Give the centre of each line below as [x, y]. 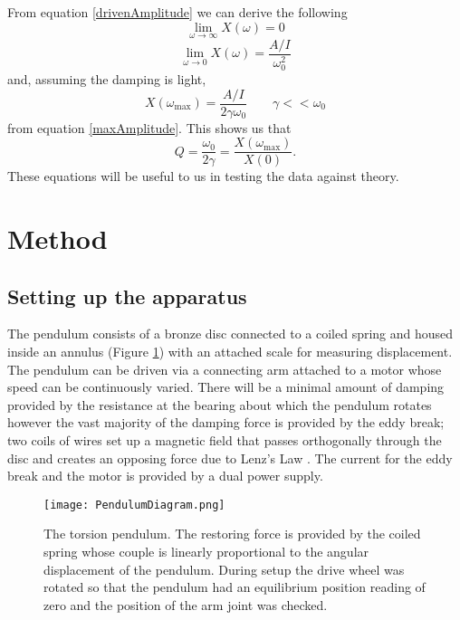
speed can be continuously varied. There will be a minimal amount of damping [226, 387]
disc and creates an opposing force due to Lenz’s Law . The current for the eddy [230, 458]
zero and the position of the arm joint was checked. [186, 604]
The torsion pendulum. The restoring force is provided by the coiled [232, 534]
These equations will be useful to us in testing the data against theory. [203, 176]
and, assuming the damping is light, [107, 78]
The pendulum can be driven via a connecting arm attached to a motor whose [225, 369]
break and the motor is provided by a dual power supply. [165, 476]
